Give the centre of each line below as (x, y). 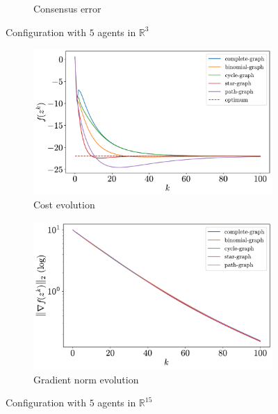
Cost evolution (64, 205)
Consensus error (67, 8)
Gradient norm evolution (86, 379)
